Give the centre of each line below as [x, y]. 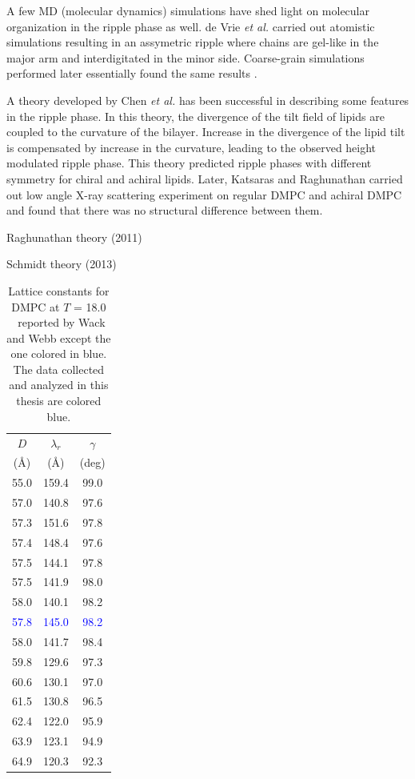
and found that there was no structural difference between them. [165, 210]
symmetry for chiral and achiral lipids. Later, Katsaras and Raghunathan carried [205, 178]
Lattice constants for [59, 290]
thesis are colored [59, 401]
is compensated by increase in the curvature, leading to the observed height [192, 147]
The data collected [59, 369]
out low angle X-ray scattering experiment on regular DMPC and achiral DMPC [204, 194]
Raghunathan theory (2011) [74, 237]
